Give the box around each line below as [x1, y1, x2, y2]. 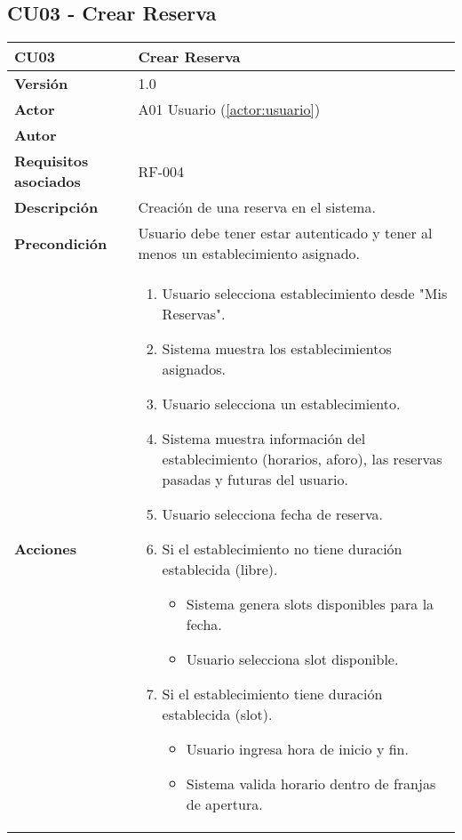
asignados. [162, 359, 226, 380]
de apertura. [186, 794, 263, 815]
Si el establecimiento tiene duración [162, 683, 383, 705]
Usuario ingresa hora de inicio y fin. [186, 739, 409, 760]
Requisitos [14, 150, 89, 172]
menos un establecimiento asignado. [138, 243, 361, 264]
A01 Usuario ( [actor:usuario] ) [138, 99, 321, 120]
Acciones [14, 538, 76, 560]
